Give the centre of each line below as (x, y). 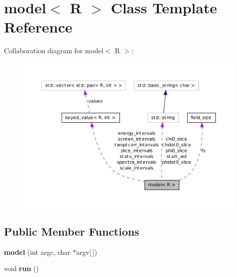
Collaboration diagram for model (54, 51)
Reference (38, 27)
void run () (21, 268)
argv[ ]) (87, 252)
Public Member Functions (72, 231)
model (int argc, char (37, 252)
